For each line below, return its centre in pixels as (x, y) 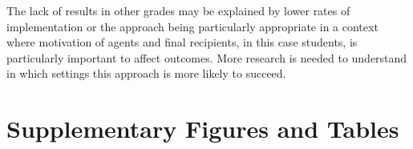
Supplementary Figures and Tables (203, 129)
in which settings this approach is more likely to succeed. (146, 73)
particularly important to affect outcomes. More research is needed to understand (207, 57)
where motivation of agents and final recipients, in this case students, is (182, 42)
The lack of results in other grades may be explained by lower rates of (178, 10)
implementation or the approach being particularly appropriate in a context (192, 26)
